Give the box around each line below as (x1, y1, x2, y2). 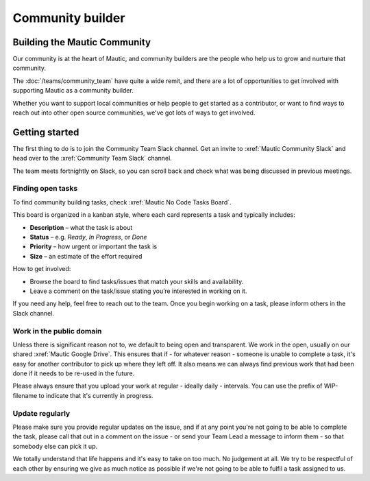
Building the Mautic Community (12, 36, 151, 48)
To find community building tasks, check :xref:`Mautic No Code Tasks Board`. (12, 198, 232, 206)
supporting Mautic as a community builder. (12, 86, 134, 95)
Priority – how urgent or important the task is (29, 242, 158, 250)
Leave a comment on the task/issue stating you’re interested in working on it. (29, 287, 247, 295)
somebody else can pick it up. (12, 442, 98, 450)
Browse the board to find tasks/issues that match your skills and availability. (29, 277, 244, 285)
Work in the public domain (12, 326, 102, 336)
